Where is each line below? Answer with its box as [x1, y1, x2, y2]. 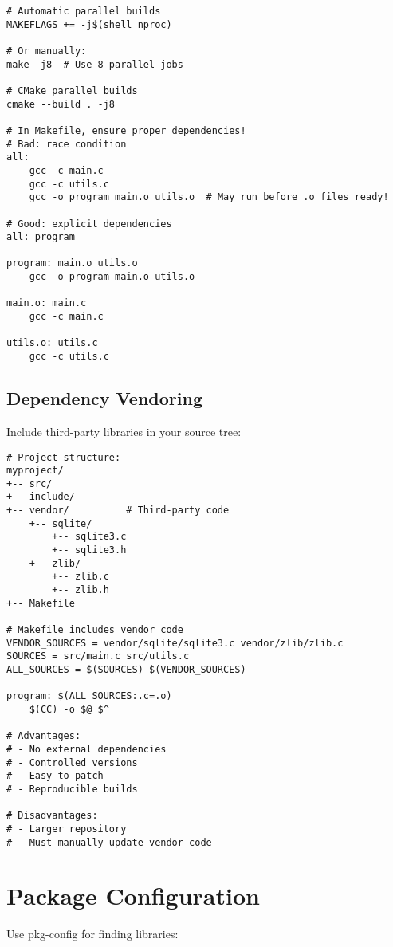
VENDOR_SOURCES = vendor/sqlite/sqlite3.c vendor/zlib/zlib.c [6, 637, 344, 649]
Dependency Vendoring [6, 386, 202, 411]
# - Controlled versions [6, 756, 138, 768]
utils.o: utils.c [6, 337, 98, 349]
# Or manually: [6, 45, 87, 57]
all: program [6, 231, 75, 243]
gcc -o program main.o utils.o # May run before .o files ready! [29, 191, 389, 203]
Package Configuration [6, 879, 260, 912]
